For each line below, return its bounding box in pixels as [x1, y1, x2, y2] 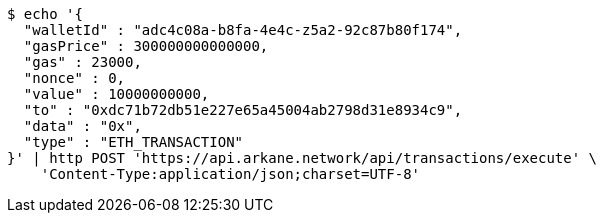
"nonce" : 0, [23, 70, 126, 86]
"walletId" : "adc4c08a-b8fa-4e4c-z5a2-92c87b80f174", [23, 22, 463, 38]
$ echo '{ [7, 6, 83, 22]
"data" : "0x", [23, 118, 142, 134]
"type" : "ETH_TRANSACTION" [23, 134, 244, 150]
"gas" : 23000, [23, 54, 142, 70]
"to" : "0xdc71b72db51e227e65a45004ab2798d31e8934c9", [23, 102, 463, 118]
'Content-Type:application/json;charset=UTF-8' [40, 166, 421, 182]
